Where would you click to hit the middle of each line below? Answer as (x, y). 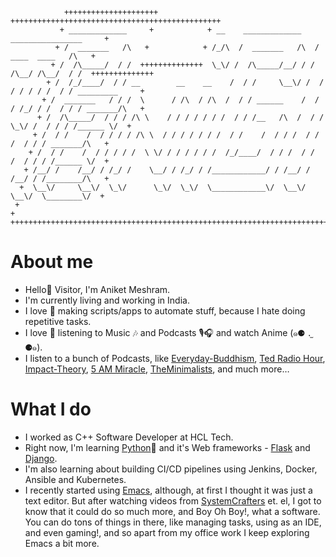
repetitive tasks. (58, 321)
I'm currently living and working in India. (107, 300)
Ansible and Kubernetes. (75, 479)
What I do (51, 409)
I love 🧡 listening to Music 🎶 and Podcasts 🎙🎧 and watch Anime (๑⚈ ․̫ (168, 332)
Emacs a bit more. (62, 543)
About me (52, 262)
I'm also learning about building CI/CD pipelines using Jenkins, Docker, (171, 469)
